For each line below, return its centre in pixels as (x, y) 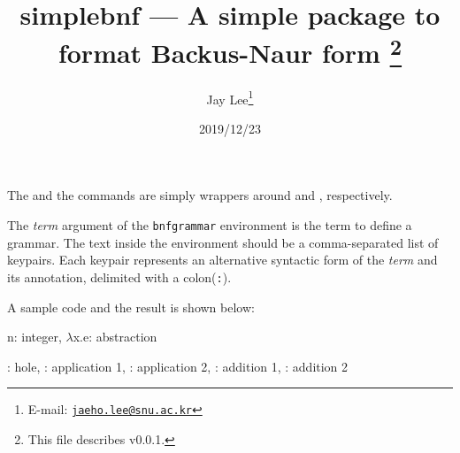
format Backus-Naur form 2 (230, 51)
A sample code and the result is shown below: (131, 307)
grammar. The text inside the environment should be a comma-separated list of (223, 242)
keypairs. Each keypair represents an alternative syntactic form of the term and (222, 260)
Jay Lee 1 (230, 97)
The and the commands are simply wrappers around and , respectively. (200, 195)
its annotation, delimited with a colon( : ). (119, 276)
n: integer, (34, 337)
